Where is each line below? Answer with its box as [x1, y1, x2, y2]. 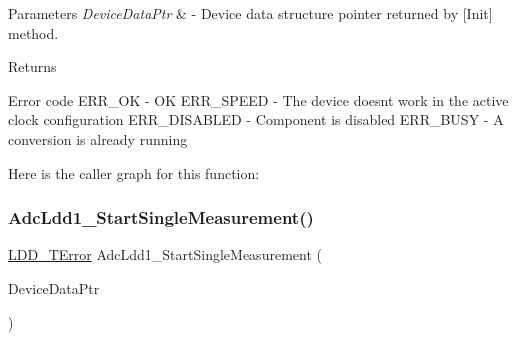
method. [8, 22, 59, 43]
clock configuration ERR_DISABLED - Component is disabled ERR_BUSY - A [8, 109, 504, 130]
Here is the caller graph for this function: [8, 162, 260, 183]
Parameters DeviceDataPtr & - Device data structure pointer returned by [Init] [8, 3, 493, 23]
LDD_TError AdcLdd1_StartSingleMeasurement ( [8, 244, 322, 265]
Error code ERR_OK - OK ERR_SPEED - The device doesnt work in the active [8, 89, 509, 110]
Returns [8, 56, 57, 77]
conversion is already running [8, 128, 188, 149]
